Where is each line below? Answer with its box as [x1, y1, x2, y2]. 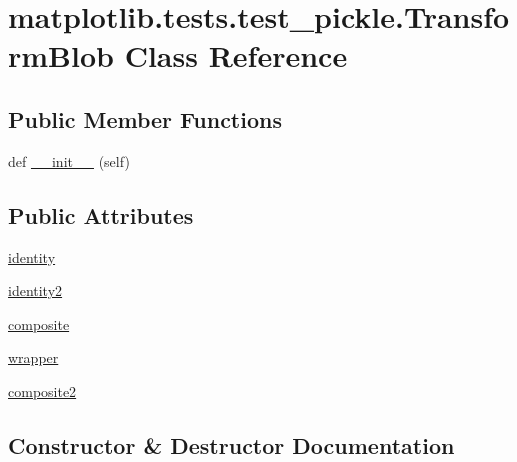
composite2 [8, 380, 77, 401]
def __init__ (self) [8, 150, 130, 171]
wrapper [8, 347, 59, 368]
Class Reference [124, 35, 348, 76]
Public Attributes [8, 199, 194, 230]
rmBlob [8, 35, 114, 76]
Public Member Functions [8, 103, 282, 134]
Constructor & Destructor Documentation [8, 429, 455, 460]
